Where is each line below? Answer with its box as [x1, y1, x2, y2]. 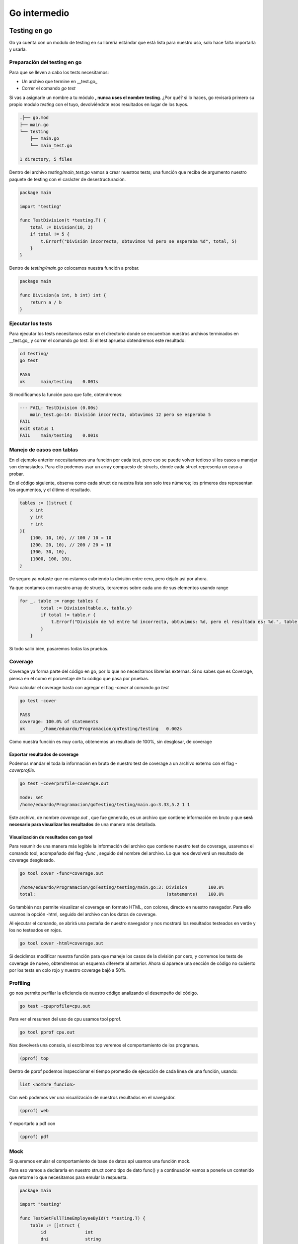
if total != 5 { [30, 231, 70, 237]
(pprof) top [19, 1055, 49, 1061]
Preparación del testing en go [9, 59, 82, 66]
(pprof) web [19, 1108, 49, 1114]
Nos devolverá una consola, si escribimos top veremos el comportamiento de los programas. [9, 1042, 200, 1048]
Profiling [9, 979, 31, 986]
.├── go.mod [19, 115, 49, 120]
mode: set [19, 795, 44, 801]
